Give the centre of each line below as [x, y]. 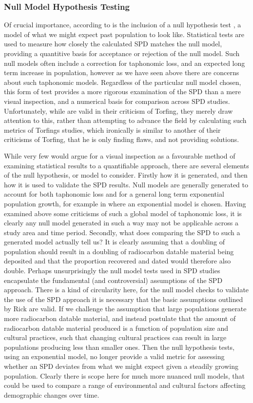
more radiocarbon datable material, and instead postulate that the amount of [120, 318]
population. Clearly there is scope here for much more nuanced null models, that [124, 375]
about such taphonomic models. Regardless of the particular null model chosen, [123, 82]
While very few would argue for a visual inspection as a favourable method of [120, 155]
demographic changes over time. [52, 394]
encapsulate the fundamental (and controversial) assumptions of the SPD [113, 280]
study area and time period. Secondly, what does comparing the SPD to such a [122, 232]
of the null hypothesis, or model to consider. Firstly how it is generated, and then [126, 175]
